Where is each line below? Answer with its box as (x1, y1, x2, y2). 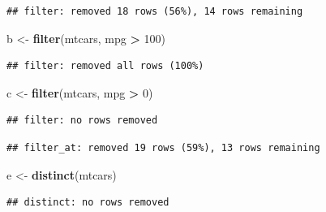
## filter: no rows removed (6, 115, 158, 127)
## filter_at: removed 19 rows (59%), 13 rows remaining (6, 141, 320, 154)
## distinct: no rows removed (6, 197, 169, 209)
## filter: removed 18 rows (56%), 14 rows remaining (6, 6, 303, 17)
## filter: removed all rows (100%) (6, 60, 204, 72)
